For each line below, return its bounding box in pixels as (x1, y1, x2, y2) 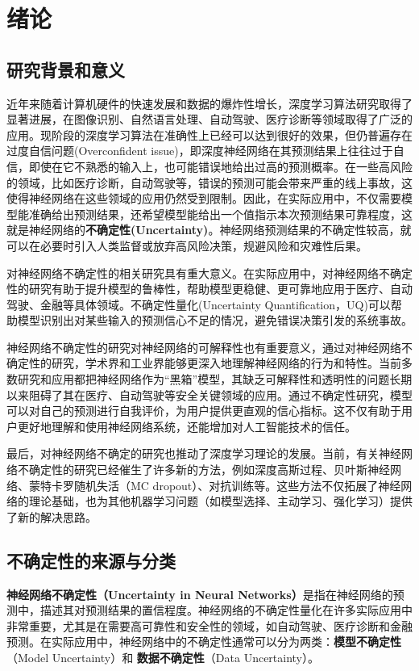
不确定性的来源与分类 (6, 547, 176, 572)
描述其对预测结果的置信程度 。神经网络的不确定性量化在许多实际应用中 (39, 602, 413, 619)
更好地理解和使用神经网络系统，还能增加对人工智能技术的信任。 (17, 417, 356, 434)
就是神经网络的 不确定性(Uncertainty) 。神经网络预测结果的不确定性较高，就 (6, 221, 412, 238)
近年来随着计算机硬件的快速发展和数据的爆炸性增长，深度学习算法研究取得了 (6, 94, 413, 111)
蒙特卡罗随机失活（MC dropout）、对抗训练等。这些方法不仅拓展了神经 (28, 476, 401, 493)
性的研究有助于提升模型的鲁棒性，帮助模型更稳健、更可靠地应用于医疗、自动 (6, 280, 413, 297)
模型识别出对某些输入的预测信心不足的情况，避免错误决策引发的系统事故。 (17, 312, 413, 329)
